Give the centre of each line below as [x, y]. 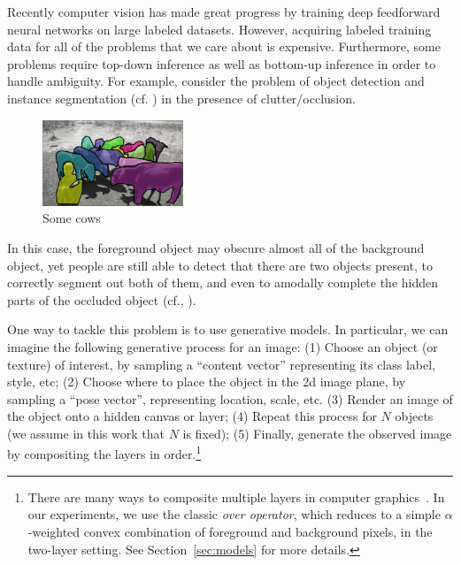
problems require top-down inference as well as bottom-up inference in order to [222, 63]
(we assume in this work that [86, 433]
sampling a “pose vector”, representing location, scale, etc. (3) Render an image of [230, 398]
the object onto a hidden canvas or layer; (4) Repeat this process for [192, 416]
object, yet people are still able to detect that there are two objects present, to [220, 265]
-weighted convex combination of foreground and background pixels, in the [230, 531]
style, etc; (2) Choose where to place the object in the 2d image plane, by [207, 382]
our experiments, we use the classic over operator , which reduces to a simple [234, 514]
